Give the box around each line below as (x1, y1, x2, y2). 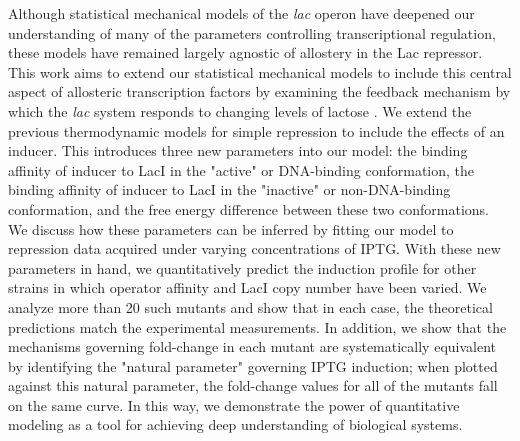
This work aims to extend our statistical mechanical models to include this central (8, 61, 512, 82)
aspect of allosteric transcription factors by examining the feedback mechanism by (8, 81, 511, 102)
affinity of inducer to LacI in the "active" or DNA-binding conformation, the (8, 159, 475, 180)
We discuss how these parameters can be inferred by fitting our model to (8, 218, 454, 239)
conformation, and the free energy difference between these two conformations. (8, 198, 489, 219)
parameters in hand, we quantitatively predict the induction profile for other (8, 257, 477, 278)
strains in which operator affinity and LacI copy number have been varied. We (8, 277, 487, 298)
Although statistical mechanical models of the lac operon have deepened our (8, 3, 475, 23)
